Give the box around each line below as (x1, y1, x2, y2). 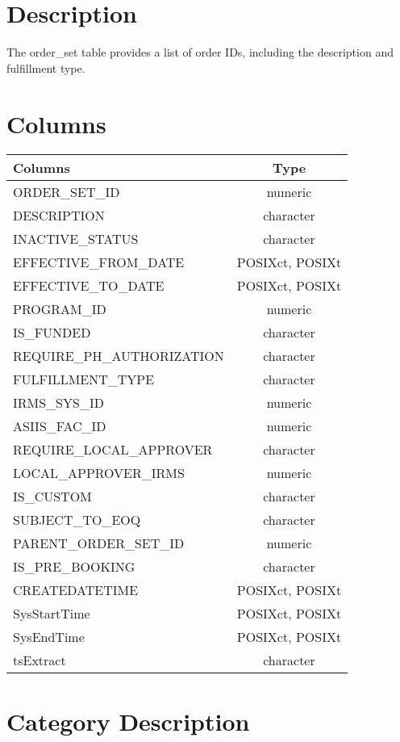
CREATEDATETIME (13, 581, 139, 600)
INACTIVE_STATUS (13, 229, 139, 249)
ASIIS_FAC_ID (13, 417, 106, 436)
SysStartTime (13, 604, 90, 623)
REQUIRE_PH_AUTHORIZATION (13, 346, 224, 366)
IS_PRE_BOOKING (13, 557, 135, 576)
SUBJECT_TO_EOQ (13, 510, 141, 530)
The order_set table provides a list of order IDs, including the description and (6, 44, 394, 61)
